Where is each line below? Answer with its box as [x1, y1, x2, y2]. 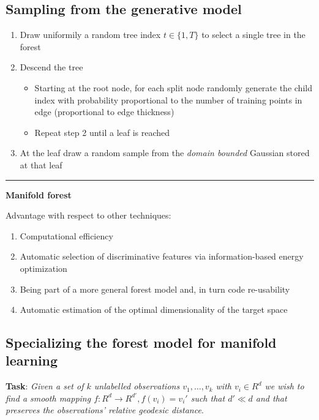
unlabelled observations [94, 380, 180, 392]
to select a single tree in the [201, 28, 306, 41]
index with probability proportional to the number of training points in [34, 93, 302, 106]
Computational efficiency [20, 229, 113, 242]
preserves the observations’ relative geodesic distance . [6, 403, 204, 416]
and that [255, 391, 287, 404]
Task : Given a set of [6, 380, 84, 392]
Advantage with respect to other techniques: [6, 209, 171, 222]
